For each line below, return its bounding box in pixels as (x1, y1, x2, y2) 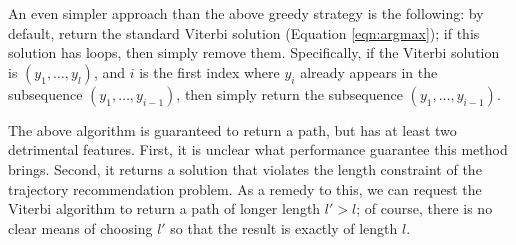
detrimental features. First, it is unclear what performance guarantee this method (8, 139, 508, 160)
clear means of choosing (8, 217, 153, 238)
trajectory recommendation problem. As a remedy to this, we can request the (8, 178, 482, 199)
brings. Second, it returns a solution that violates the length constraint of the (8, 158, 482, 179)
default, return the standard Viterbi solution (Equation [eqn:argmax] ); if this (8, 22, 480, 43)
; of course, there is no (356, 198, 493, 219)
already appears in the (300, 61, 438, 82)
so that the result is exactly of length (170, 217, 398, 238)
